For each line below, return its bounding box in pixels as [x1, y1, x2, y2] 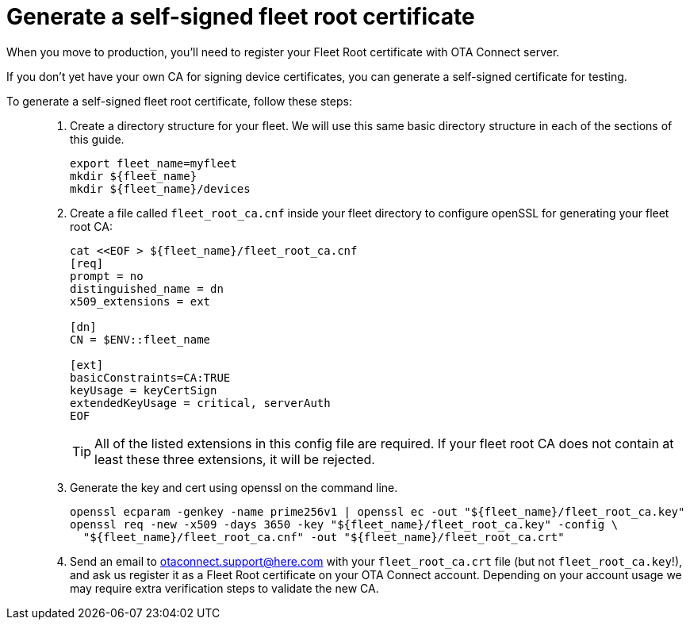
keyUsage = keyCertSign [70, 383, 217, 397]
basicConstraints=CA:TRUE [70, 371, 231, 384]
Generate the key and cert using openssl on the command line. [70, 480, 398, 494]
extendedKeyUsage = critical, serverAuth [70, 396, 331, 409]
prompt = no [70, 269, 144, 282]
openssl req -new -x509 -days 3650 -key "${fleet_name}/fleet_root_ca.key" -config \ [70, 517, 619, 531]
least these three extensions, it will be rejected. [94, 451, 375, 467]
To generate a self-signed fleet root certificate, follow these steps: [6, 94, 352, 108]
